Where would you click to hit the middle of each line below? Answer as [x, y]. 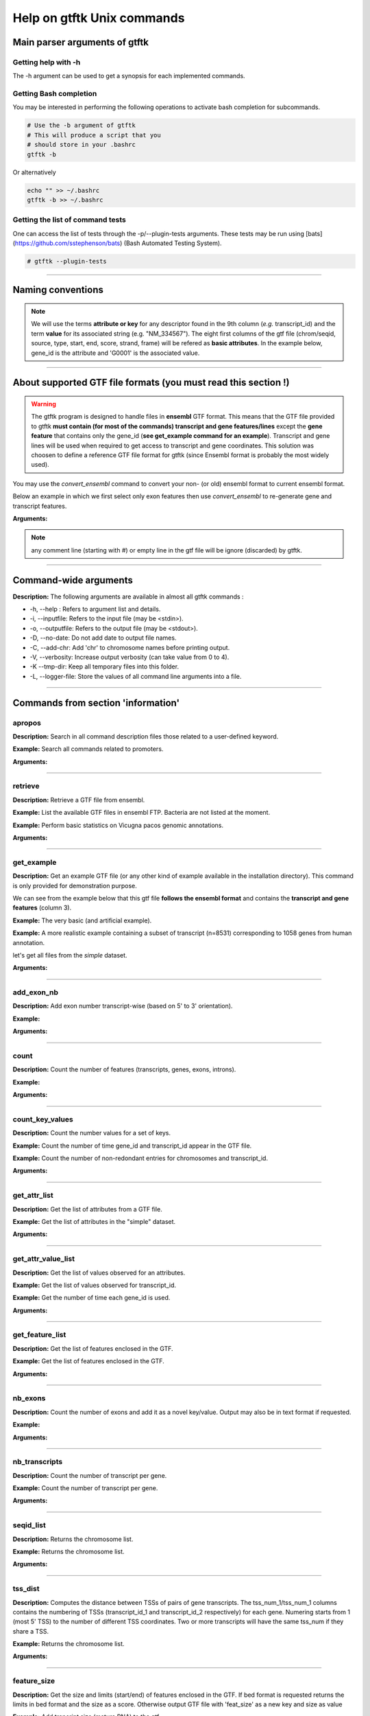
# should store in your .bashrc [82, 145]
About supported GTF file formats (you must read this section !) [151, 383]
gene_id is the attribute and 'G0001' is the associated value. [115, 353]
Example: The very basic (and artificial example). [82, 920]
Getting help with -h [47, 62]
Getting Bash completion [55, 94]
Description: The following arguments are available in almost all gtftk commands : [128, 596]
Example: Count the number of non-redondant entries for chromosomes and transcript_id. [140, 1158]
